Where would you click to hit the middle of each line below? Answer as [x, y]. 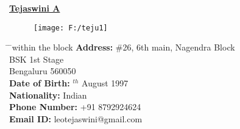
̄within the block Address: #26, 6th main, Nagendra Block [122, 47]
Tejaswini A [35, 8]
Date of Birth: [40, 83]
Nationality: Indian [48, 95]
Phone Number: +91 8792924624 [75, 107]
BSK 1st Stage [37, 59]
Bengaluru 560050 [43, 71]
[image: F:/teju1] [71, 28]
